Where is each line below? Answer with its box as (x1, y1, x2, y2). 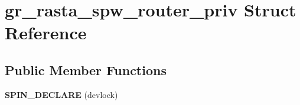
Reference (5, 21, 87, 45)
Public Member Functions (5, 60, 167, 79)
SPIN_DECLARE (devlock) (5, 88, 118, 100)
